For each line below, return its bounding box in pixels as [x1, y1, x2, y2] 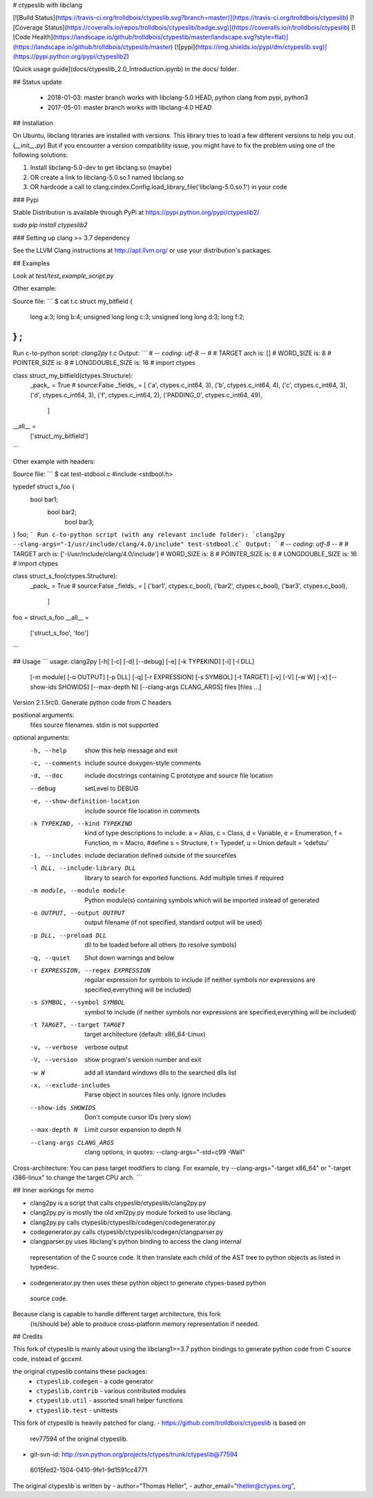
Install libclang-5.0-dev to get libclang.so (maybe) [30, 163, 172, 172]
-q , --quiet [30, 954, 70, 962]
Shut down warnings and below [84, 954, 175, 962]
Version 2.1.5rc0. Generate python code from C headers [12, 699, 172, 706]
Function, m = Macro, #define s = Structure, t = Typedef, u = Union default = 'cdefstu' [84, 838, 329, 846]
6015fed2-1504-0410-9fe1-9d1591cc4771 [30, 1466, 148, 1475]
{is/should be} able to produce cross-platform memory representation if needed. [30, 1320, 260, 1328]
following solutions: [12, 151, 68, 159]
